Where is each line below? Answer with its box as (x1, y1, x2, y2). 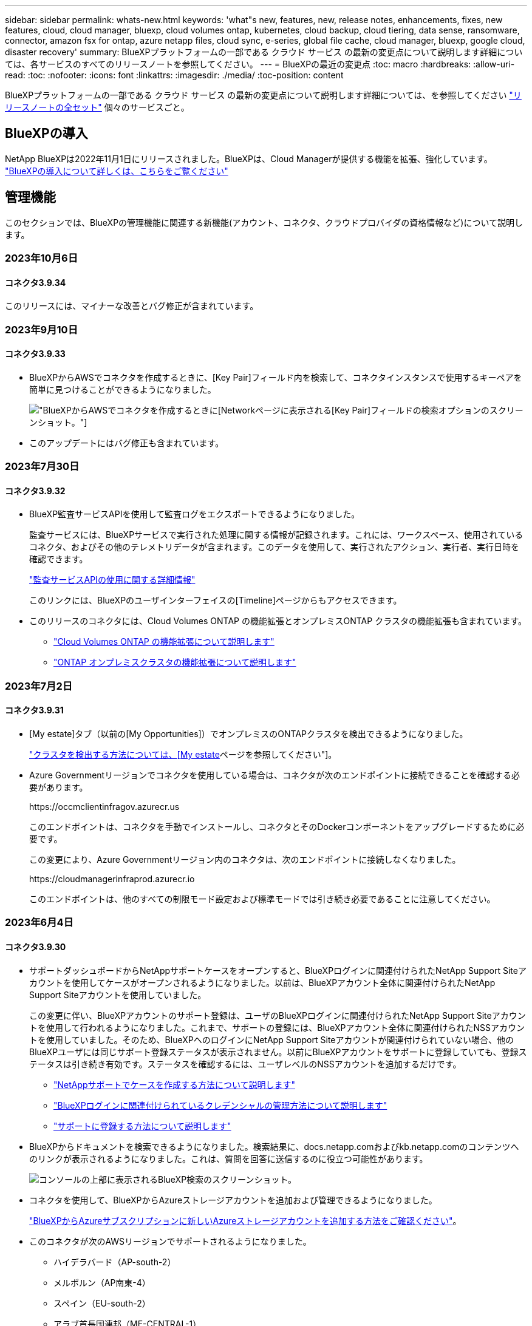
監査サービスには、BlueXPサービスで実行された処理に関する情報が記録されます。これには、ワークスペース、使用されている (29, 529, 523, 540)
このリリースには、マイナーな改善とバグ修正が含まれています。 (5, 301, 259, 311)
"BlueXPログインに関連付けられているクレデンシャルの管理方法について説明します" (53, 1100, 387, 1110)
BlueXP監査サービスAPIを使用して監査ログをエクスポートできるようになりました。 (29, 509, 360, 520)
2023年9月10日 (5, 323, 78, 336)
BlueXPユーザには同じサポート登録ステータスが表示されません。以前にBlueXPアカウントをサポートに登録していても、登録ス (29, 1046, 527, 1057)
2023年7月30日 (5, 460, 80, 473)
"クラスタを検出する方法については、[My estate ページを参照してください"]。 (29, 749, 337, 760)
